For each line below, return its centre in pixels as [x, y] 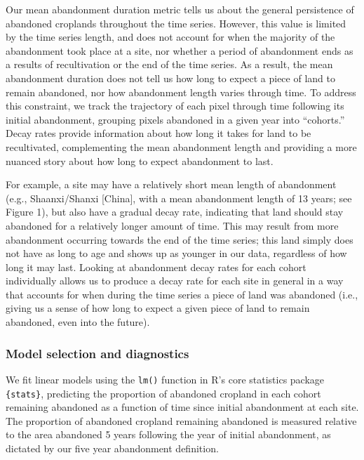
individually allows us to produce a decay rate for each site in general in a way [175, 281]
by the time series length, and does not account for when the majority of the [170, 37]
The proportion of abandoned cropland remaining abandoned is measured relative [181, 420]
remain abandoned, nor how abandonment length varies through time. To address [181, 92]
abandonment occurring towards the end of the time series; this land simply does [180, 239]
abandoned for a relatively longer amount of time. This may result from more [172, 225]
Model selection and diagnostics [97, 353]
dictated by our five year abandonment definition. [112, 448]
